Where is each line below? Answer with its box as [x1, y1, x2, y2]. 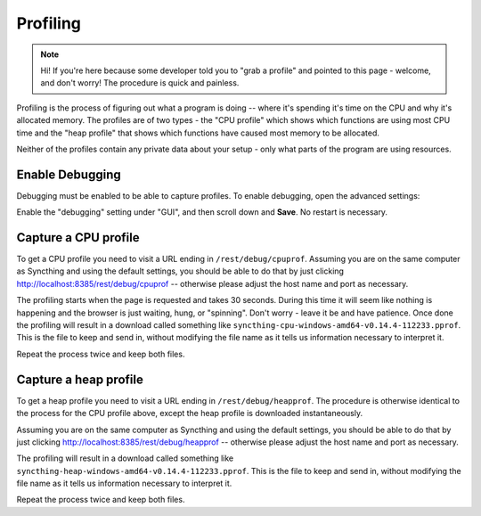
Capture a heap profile [16, 372, 144, 387]
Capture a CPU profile [16, 230, 140, 245]
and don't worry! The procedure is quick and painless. [40, 78, 240, 88]
